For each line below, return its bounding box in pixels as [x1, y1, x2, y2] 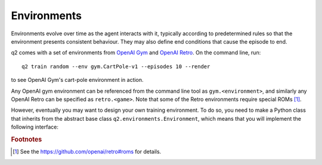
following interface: [11, 123, 59, 131]
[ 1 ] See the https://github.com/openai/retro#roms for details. [13, 148, 162, 155]
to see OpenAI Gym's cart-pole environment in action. [11, 77, 144, 84]
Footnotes [11, 135, 42, 143]
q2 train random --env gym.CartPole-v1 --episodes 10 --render [21, 63, 210, 70]
